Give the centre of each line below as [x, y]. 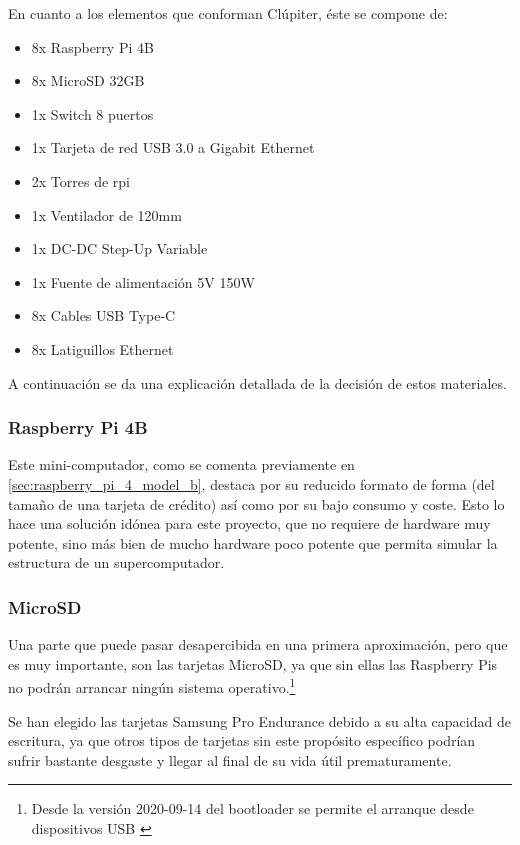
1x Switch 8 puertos [92, 113]
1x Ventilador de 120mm [106, 214]
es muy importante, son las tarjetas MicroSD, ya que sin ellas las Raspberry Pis [253, 663]
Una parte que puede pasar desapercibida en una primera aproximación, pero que [258, 644]
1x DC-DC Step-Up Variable [119, 248]
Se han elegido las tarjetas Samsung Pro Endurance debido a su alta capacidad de [259, 720]
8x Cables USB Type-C [103, 315]
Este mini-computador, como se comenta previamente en [181, 464]
